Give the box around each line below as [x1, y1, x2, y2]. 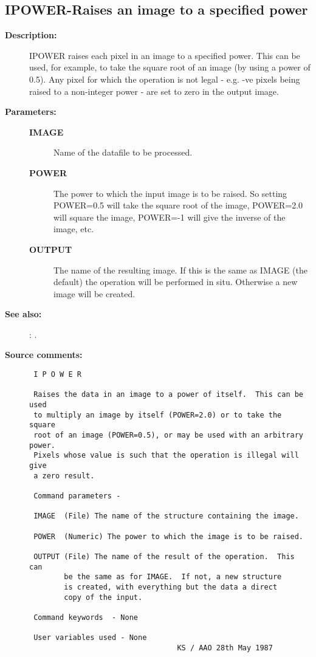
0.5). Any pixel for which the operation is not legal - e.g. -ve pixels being [29, 72, 300, 85]
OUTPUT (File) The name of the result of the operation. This [33, 552, 295, 561]
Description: [5, 29, 57, 41]
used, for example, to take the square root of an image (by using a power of [29, 61, 311, 74]
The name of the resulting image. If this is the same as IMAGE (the [53, 263, 307, 276]
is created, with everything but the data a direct [64, 582, 278, 591]
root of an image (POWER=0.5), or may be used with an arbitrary [33, 431, 304, 440]
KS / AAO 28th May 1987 [177, 643, 273, 652]
